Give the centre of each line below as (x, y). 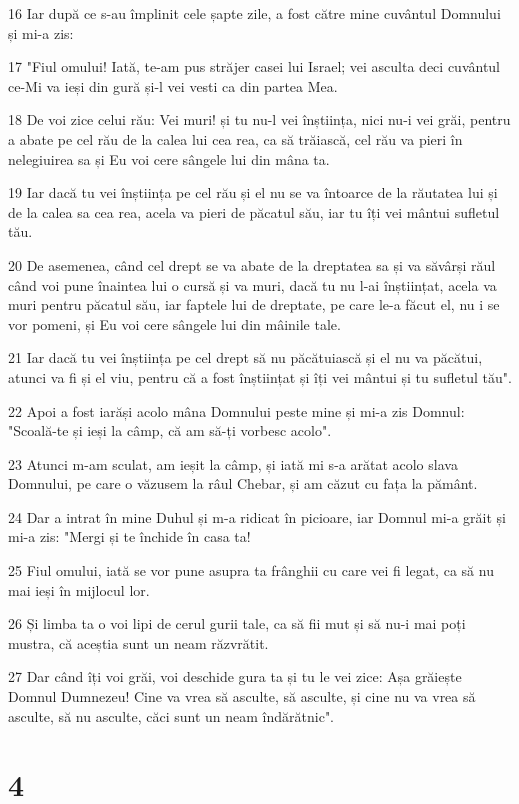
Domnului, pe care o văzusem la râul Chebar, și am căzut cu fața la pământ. (243, 483)
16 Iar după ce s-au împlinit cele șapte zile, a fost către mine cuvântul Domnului (254, 13)
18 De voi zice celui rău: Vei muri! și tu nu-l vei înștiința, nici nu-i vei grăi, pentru (259, 119)
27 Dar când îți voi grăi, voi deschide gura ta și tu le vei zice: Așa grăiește (235, 676)
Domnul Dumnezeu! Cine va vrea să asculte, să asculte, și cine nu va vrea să (242, 696)
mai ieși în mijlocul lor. (79, 589)
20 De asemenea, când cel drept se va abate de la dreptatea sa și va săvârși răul (252, 264)
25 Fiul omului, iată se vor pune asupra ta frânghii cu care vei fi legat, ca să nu (251, 570)
